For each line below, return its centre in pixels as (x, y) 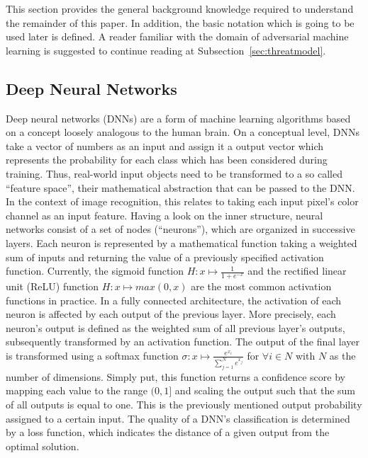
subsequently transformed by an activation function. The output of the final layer (183, 342)
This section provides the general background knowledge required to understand (180, 8)
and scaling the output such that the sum (265, 390)
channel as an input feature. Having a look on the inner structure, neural (165, 215)
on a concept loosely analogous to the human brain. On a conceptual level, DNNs (183, 132)
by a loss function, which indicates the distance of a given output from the (168, 432)
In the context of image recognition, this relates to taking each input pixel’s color (182, 201)
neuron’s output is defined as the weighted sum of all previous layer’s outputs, (175, 327)
